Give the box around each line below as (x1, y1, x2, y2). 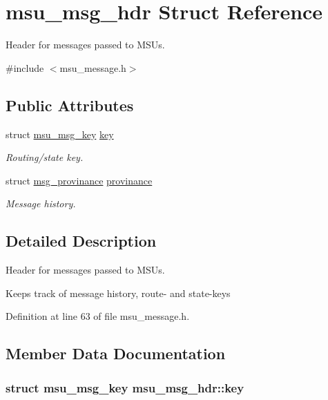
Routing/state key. (6, 150, 84, 164)
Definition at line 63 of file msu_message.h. (6, 309, 190, 323)
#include (6, 60, 44, 75)
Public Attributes (6, 94, 134, 115)
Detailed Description (6, 230, 157, 251)
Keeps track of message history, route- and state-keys (6, 285, 231, 300)
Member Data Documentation (6, 343, 226, 364)
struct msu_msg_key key (6, 126, 114, 141)
